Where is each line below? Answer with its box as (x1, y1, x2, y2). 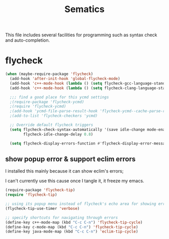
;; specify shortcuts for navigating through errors (5, 215, 118, 220)
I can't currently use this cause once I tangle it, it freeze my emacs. (5, 178, 144, 184)
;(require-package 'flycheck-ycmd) (10, 99, 84, 104)
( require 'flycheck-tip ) (5, 192, 57, 197)
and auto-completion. (5, 37, 50, 43)
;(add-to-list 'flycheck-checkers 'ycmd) (10, 113, 98, 119)
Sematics (64, 4, 105, 15)
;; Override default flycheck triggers (10, 122, 94, 127)
